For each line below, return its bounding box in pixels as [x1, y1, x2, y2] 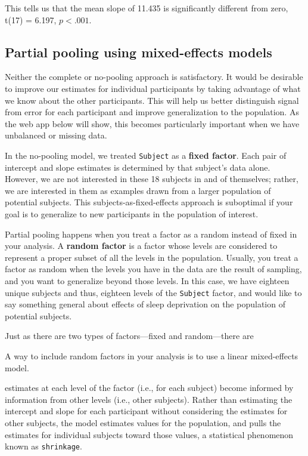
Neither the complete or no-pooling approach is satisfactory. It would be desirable [5, 70, 303, 83]
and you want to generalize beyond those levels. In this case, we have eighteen [5, 274, 290, 286]
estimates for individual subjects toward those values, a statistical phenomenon [5, 428, 294, 440]
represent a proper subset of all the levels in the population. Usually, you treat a [5, 251, 298, 263]
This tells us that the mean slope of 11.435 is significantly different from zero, [5, 2, 288, 14]
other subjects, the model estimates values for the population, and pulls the [5, 416, 281, 429]
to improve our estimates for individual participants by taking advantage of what [5, 82, 301, 94]
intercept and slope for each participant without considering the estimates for [5, 405, 288, 417]
